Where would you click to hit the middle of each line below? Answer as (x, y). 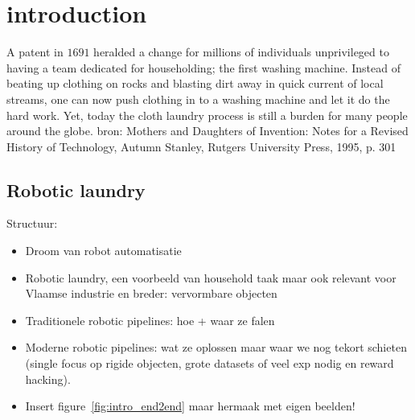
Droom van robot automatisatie (103, 251)
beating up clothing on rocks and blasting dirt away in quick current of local (195, 83)
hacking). (48, 379)
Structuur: (32, 223)
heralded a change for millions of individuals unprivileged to (241, 52)
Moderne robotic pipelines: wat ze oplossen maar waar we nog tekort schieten (216, 347)
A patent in (35, 52)
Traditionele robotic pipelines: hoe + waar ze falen (150, 320)
